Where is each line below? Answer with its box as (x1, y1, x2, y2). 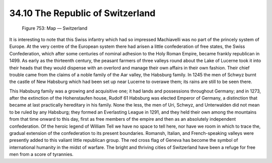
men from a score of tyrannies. (9, 151, 74, 157)
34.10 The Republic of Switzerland (9, 8, 156, 19)
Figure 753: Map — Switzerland (22, 25, 88, 31)
